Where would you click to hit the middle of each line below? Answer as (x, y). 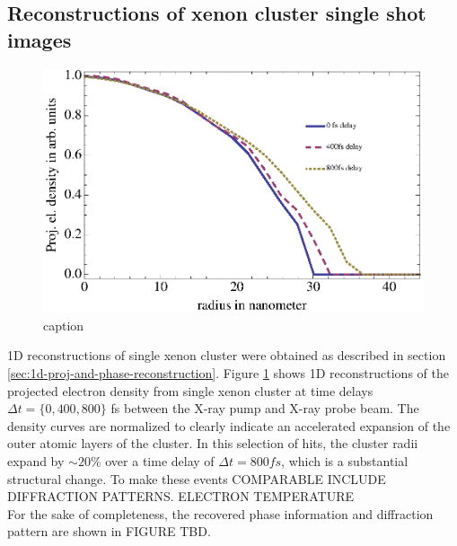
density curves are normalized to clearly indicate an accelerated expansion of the (229, 425)
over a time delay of (160, 460)
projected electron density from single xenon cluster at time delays (190, 390)
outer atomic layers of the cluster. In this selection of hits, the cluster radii (213, 443)
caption (64, 325)
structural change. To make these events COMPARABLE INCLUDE (197, 478)
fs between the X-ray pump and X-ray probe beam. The (265, 408)
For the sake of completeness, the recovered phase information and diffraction (220, 513)
